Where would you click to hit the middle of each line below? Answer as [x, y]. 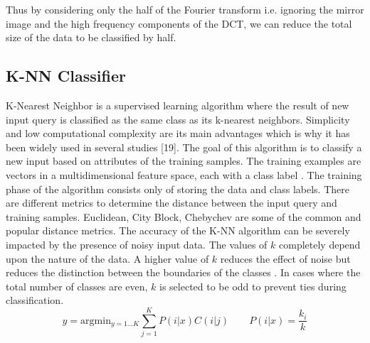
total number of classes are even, [77, 286]
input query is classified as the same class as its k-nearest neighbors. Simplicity [178, 119]
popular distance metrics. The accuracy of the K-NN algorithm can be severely [178, 230]
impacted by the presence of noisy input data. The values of [137, 244]
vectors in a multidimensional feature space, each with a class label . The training [184, 174]
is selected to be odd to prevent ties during [253, 286]
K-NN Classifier [66, 76]
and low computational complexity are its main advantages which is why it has [178, 133]
